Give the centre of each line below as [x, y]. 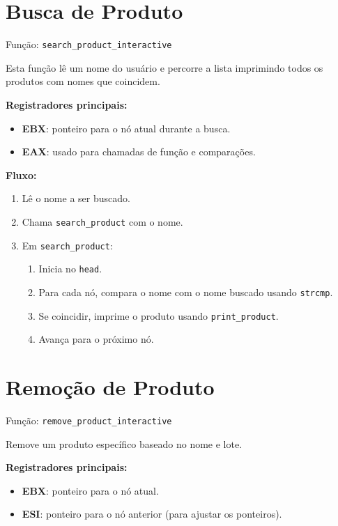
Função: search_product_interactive [89, 44]
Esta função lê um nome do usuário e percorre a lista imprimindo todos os [164, 67]
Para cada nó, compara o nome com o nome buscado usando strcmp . [186, 292]
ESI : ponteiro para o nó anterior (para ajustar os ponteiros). [152, 514]
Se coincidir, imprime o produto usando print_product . [159, 315]
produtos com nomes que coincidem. [83, 81]
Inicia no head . [70, 269]
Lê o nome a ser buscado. [76, 198]
